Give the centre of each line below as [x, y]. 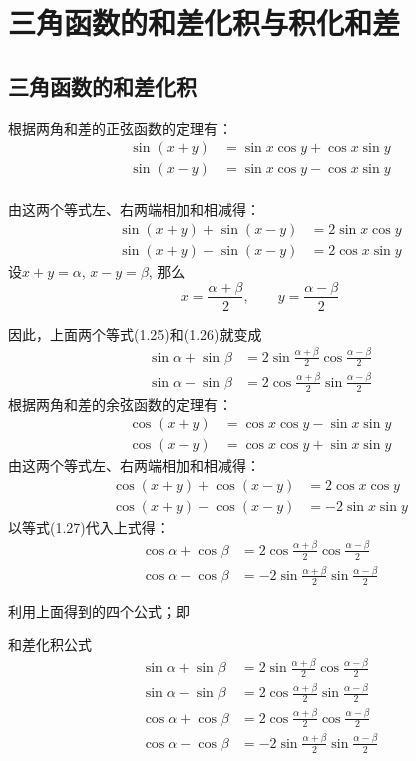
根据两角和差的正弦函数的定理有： [120, 127]
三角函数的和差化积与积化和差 [204, 22]
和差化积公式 [50, 644]
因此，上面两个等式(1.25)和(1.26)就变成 [135, 333]
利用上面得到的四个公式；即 [99, 610]
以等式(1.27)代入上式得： [89, 526]
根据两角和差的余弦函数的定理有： [120, 403]
